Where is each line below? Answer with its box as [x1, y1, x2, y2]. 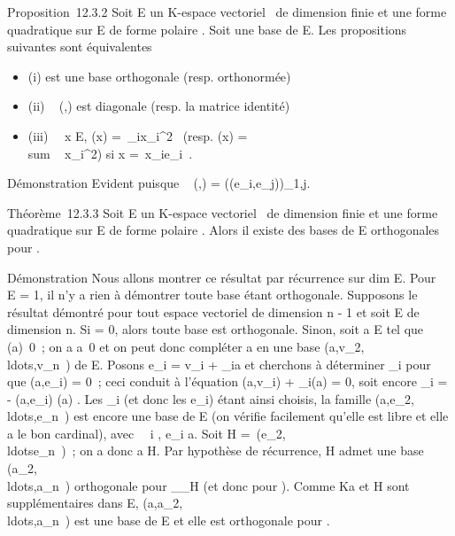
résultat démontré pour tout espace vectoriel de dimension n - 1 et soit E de [7, 302, 420, 321]
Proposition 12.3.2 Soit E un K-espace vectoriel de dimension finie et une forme [7, 3, 447, 20]
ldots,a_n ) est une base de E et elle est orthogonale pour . [7, 510, 330, 529]
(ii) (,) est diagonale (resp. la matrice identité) [27, 97, 290, 115]
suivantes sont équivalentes [7, 37, 152, 56]
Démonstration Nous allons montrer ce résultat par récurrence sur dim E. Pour [7, 268, 436, 286]
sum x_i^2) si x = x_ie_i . [27, 144, 193, 162]
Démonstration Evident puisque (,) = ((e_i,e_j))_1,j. [7, 174, 311, 192]
